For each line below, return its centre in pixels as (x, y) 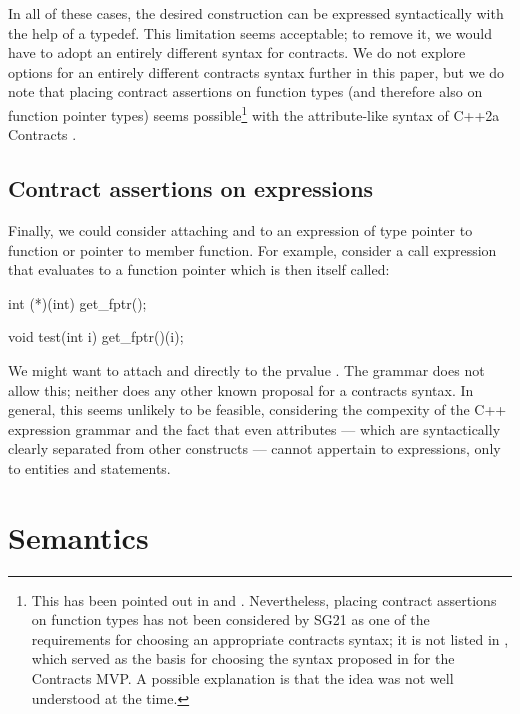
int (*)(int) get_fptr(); (77, 302)
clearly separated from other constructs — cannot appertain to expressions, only (254, 448)
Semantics (78, 536)
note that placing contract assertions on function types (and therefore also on (245, 91)
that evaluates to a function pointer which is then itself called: (199, 269)
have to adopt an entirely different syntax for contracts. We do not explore (237, 52)
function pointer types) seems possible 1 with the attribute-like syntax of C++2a (254, 113)
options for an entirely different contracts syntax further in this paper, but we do (256, 71)
